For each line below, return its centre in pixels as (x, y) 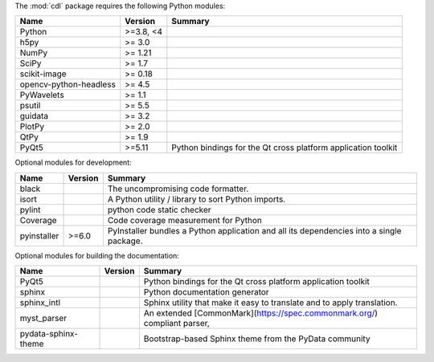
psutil (30, 106)
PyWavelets (42, 95)
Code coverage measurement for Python (185, 220)
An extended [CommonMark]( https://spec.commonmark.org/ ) (260, 313)
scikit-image (43, 74)
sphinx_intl (40, 303)
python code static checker (160, 209)
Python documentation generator (206, 292)
